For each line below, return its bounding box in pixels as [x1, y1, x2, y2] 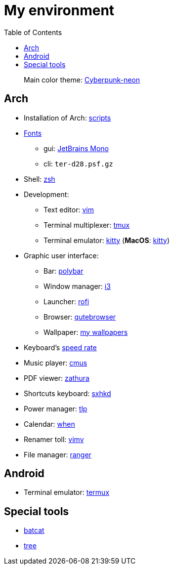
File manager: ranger [24, 450, 91, 459]
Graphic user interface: [24, 251, 99, 260]
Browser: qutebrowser [43, 312, 116, 321]
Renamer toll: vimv [24, 435, 84, 444]
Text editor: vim [43, 205, 94, 214]
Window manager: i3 [43, 282, 111, 290]
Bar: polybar [43, 266, 84, 275]
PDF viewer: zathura [24, 373, 89, 382]
